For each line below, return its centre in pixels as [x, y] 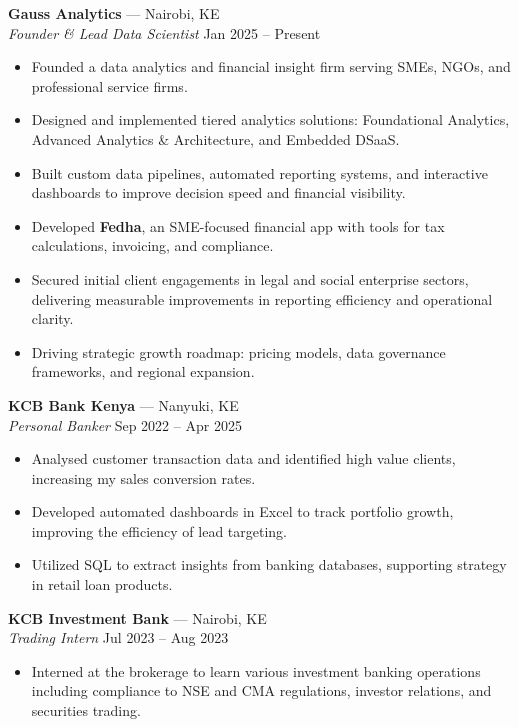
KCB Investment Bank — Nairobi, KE [137, 617]
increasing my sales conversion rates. [143, 477]
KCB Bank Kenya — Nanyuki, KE [123, 404]
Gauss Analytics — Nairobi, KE [114, 13]
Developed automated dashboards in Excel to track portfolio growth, [242, 511]
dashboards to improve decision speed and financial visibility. [218, 192]
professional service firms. [109, 85]
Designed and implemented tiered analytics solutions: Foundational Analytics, [270, 119]
